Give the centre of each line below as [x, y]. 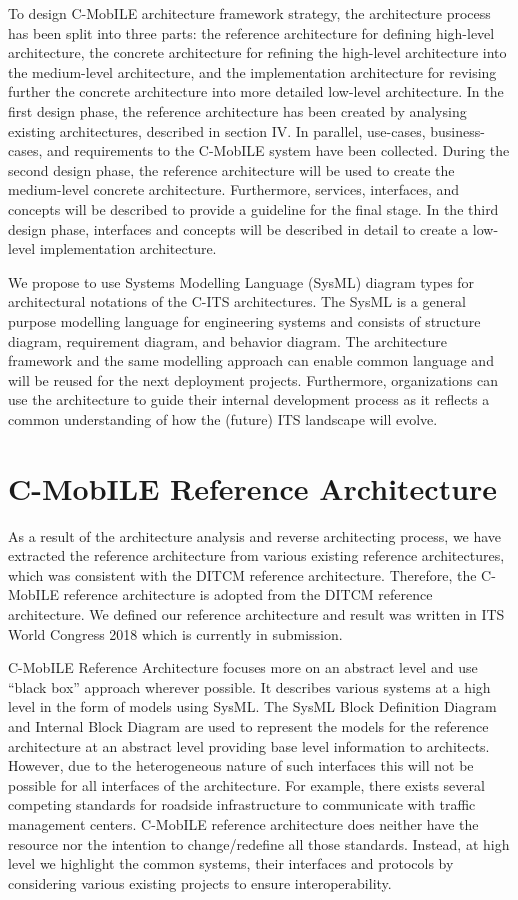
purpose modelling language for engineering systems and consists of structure [244, 320]
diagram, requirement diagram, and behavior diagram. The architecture [228, 340]
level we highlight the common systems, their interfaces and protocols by [231, 863]
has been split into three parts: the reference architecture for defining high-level [251, 32]
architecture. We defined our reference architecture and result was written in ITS [256, 613]
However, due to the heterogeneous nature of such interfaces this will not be [241, 765]
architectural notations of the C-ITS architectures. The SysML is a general [237, 301]
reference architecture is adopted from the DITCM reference [248, 594]
